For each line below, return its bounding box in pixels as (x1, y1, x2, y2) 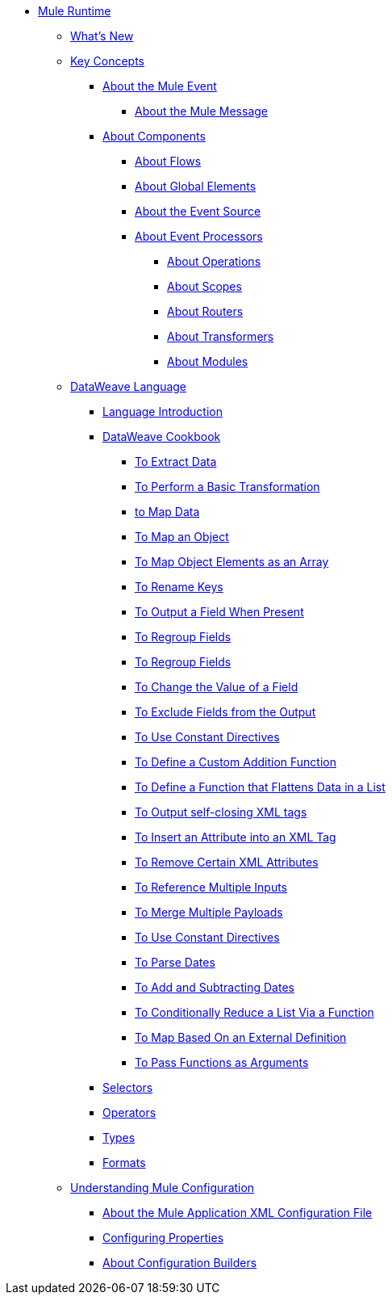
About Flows (135, 154, 202, 168)
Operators (102, 1106, 156, 1119)
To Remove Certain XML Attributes (135, 855, 319, 869)
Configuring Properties (102, 1231, 224, 1244)
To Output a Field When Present (135, 605, 304, 619)
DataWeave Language (70, 380, 187, 393)
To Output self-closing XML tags (135, 805, 307, 819)
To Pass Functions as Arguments (135, 1055, 309, 1069)
